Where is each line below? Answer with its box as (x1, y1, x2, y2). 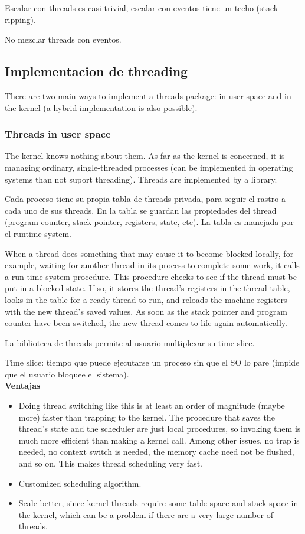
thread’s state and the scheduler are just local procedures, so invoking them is (18, 422, 301, 435)
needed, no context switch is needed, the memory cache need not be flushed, (18, 445, 294, 458)
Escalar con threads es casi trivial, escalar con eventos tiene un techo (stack (5, 2, 278, 14)
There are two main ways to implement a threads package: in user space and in (5, 89, 291, 102)
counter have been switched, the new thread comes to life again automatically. (5, 317, 287, 329)
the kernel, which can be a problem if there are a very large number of (18, 508, 273, 520)
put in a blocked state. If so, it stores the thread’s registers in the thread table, (5, 282, 290, 294)
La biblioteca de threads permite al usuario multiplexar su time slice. (5, 336, 255, 349)
